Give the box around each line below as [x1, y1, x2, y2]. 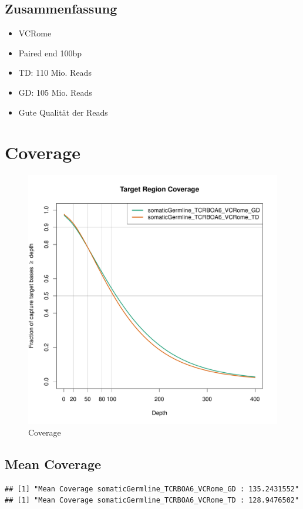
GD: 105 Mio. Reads [18, 86, 92, 98]
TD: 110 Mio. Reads [18, 66, 92, 79]
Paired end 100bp [18, 46, 82, 59]
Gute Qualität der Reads [18, 106, 108, 118]
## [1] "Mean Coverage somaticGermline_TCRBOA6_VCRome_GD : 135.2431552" [5, 484, 299, 493]
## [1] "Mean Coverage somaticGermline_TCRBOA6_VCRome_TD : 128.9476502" [5, 496, 299, 505]
